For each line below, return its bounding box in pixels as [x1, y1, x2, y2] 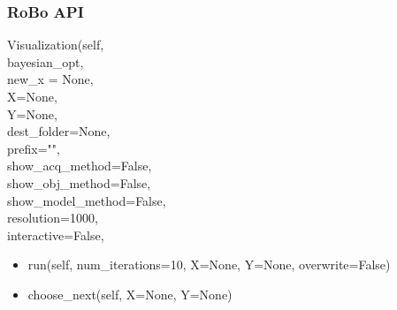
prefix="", [7, 139, 60, 157]
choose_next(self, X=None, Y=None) [27, 284, 233, 303]
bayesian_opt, [7, 52, 84, 71]
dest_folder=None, [7, 122, 111, 140]
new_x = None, [7, 70, 94, 88]
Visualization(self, [7, 35, 104, 54]
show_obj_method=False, [7, 173, 151, 192]
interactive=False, [7, 225, 104, 244]
